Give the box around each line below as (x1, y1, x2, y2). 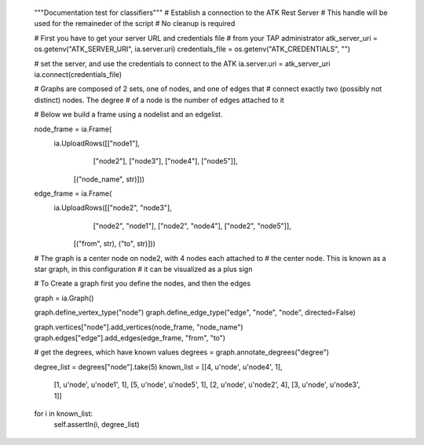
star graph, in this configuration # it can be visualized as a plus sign (34, 264, 253, 274)
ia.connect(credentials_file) (34, 69, 122, 79)
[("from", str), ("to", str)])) (73, 239, 156, 248)
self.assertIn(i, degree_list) (53, 420, 141, 429)
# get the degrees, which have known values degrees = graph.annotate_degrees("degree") (34, 348, 330, 357)
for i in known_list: (34, 409, 93, 418)
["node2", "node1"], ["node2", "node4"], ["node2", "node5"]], (93, 221, 292, 230)
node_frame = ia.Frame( (34, 124, 112, 134)
